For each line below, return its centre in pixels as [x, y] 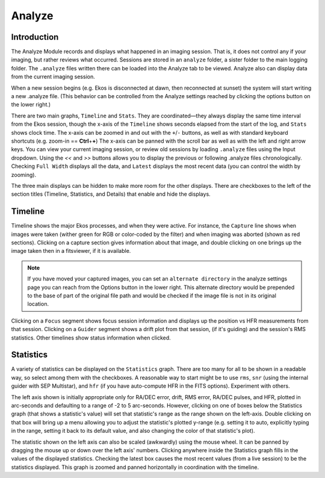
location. [38, 304]
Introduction [35, 37]
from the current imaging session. [53, 77]
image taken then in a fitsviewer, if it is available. [71, 251]
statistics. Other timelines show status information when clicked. [91, 338]
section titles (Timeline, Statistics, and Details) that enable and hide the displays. [111, 194]
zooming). [23, 175]
